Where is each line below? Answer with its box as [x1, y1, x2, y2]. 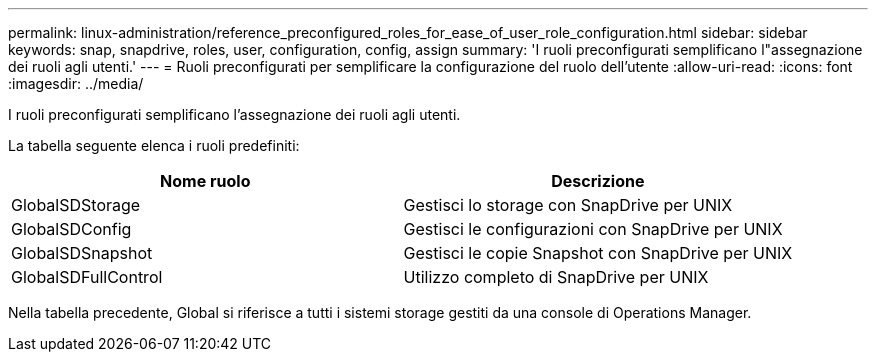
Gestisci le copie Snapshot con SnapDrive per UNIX [403, 243, 793, 263]
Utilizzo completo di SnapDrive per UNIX [403, 267, 709, 287]
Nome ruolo [160, 171, 251, 191]
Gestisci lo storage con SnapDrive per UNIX [403, 195, 733, 215]
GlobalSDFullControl [11, 267, 163, 287]
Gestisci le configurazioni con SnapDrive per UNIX [403, 219, 783, 239]
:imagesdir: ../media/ [8, 75, 144, 92]
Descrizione [551, 171, 645, 191]
